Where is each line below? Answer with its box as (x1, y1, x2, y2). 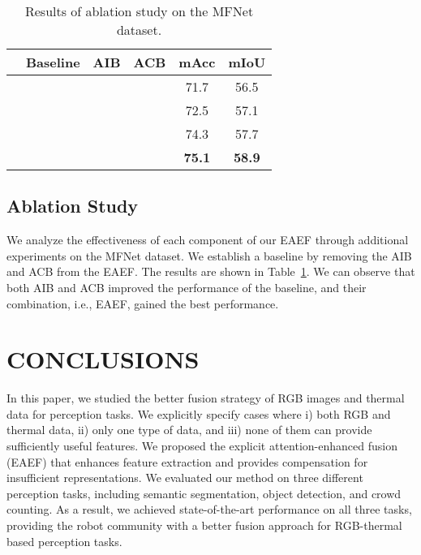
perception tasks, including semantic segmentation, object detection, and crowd (6, 484, 402, 501)
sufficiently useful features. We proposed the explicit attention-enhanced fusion (6, 437, 397, 454)
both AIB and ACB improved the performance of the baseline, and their (6, 278, 367, 295)
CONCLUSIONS (6, 342, 200, 376)
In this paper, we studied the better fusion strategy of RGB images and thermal (6, 389, 405, 407)
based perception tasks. (6, 532, 122, 549)
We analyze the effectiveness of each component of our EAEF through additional (6, 231, 409, 248)
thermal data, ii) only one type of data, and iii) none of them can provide (6, 421, 372, 438)
